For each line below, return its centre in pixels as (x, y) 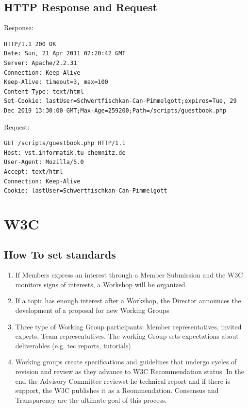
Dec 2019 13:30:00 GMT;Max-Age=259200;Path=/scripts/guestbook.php (115, 110)
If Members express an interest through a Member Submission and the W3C (129, 275)
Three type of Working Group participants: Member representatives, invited (128, 326)
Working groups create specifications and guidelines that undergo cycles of (126, 362)
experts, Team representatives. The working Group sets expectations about (127, 336)
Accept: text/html (33, 171)
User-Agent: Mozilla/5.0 (44, 162)
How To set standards (60, 254)
